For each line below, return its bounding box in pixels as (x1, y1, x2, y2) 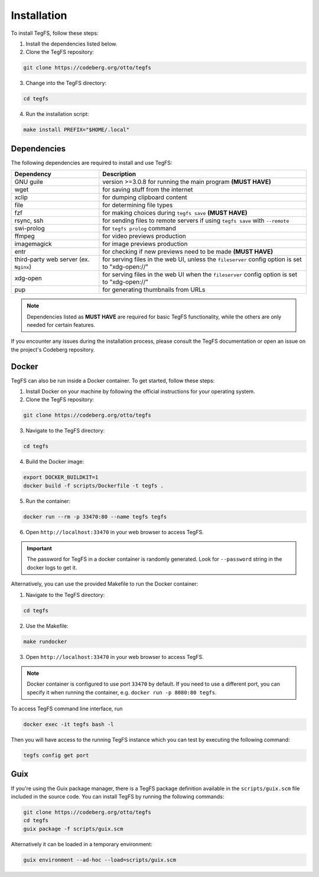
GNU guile (14, 178, 44, 186)
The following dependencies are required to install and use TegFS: (11, 159, 172, 166)
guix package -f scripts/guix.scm (23, 825, 123, 832)
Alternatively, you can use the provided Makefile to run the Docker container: (11, 580, 198, 587)
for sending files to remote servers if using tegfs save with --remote (102, 216, 289, 225)
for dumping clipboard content (102, 193, 187, 202)
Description (102, 170, 136, 178)
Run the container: (25, 497, 71, 505)
